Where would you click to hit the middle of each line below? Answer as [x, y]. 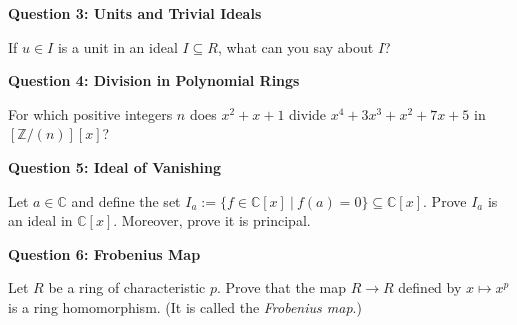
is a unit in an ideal [117, 46]
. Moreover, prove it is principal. [212, 220]
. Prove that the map [281, 287]
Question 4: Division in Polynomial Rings [154, 80]
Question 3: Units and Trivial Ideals [135, 13]
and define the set [126, 200]
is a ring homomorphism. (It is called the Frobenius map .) [185, 306]
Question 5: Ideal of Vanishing [114, 166]
